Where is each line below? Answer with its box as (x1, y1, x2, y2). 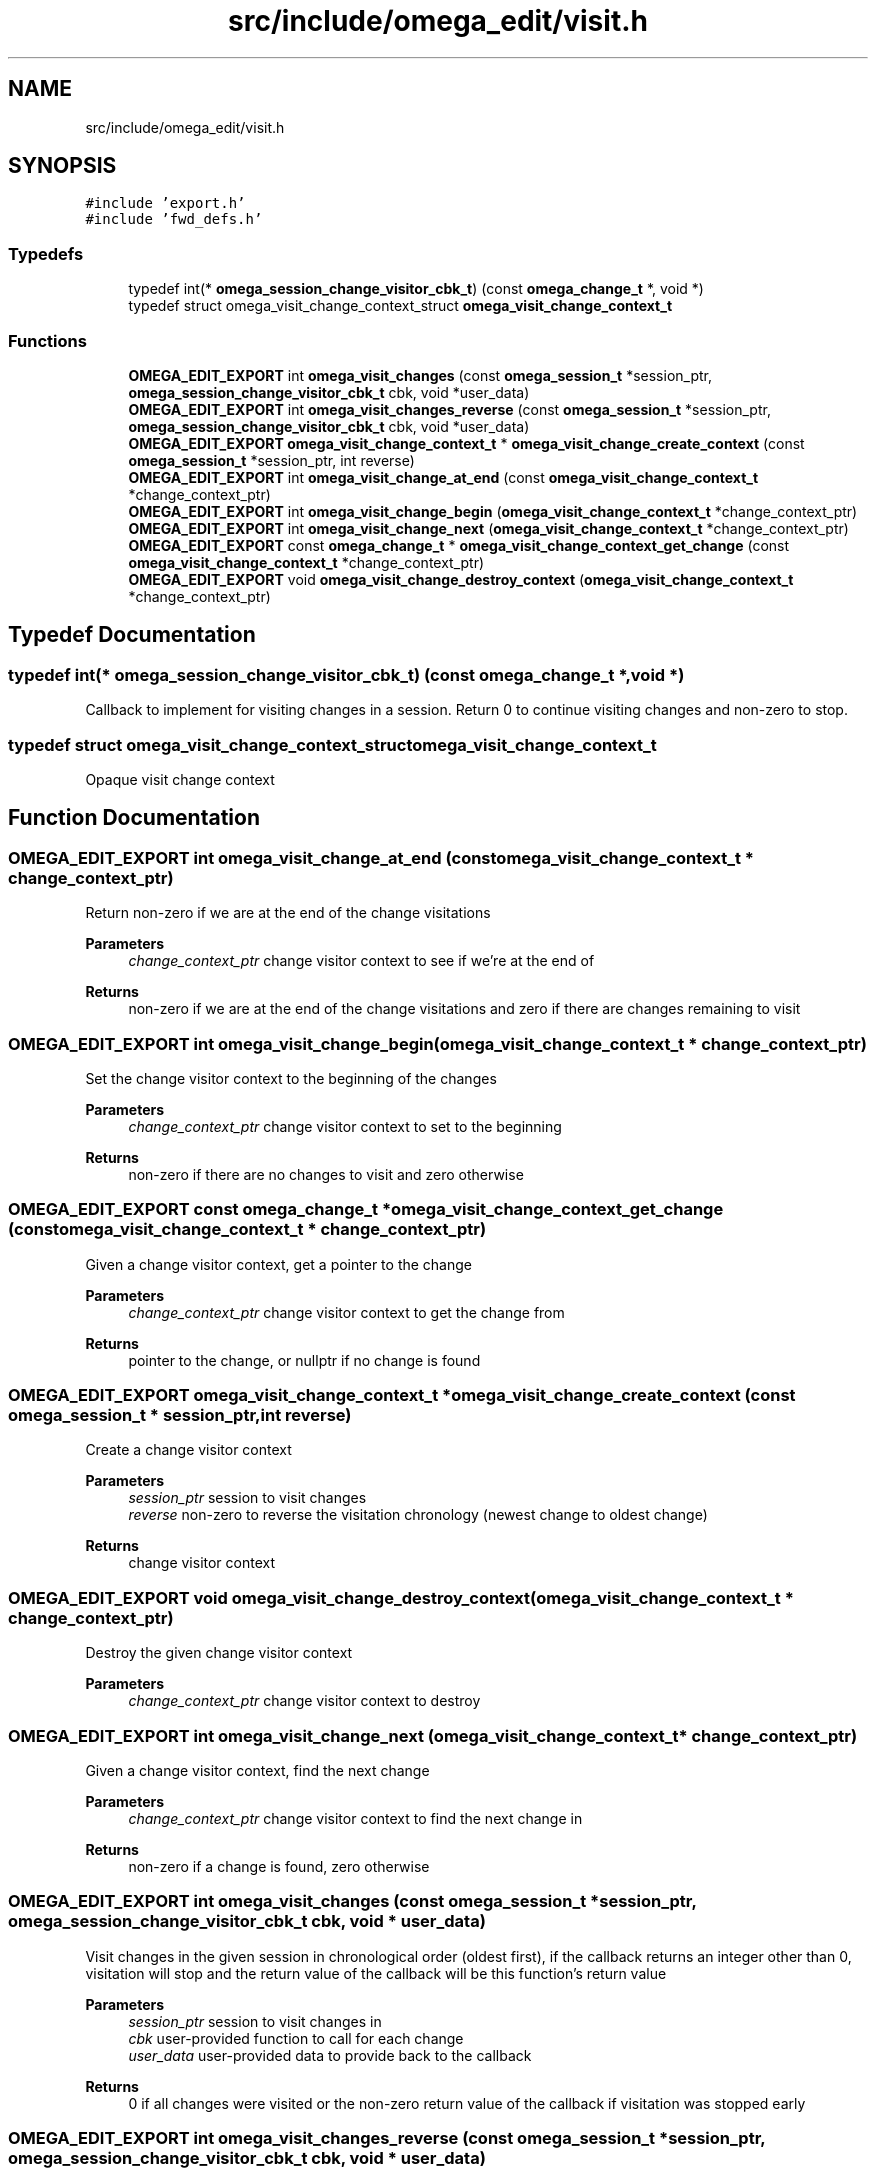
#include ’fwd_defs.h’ (85, 211, 263, 228)
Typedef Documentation (8, 622, 256, 648)
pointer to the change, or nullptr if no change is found (128, 1351, 481, 1369)
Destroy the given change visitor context (85, 1644, 353, 1662)
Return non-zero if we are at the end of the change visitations (85, 904, 491, 922)
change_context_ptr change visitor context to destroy (128, 1692, 481, 1710)
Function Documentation (8, 805, 260, 831)
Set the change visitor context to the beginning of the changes (85, 1069, 497, 1087)
